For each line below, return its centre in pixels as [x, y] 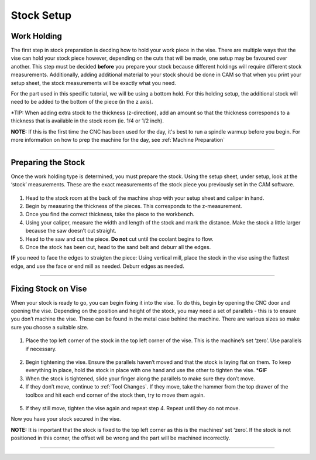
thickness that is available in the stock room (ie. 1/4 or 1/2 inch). [87, 121]
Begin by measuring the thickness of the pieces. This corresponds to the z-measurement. [134, 206]
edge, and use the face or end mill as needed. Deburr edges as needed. [97, 266]
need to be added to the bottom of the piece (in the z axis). [82, 102]
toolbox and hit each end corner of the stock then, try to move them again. [115, 395]
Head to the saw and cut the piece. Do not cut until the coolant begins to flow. [119, 239]
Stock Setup [41, 15]
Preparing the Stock [48, 162]
